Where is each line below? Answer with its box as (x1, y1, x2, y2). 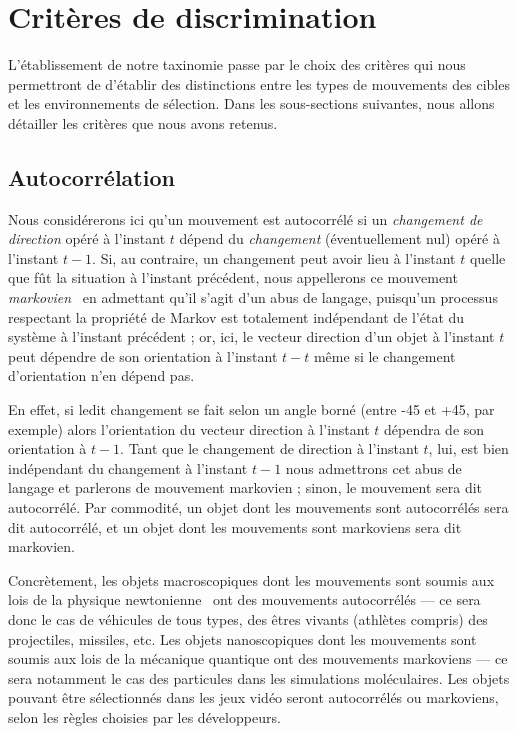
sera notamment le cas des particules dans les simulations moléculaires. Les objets (8, 667, 510, 688)
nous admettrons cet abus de (285, 457, 462, 478)
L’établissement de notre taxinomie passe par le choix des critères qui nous (8, 54, 466, 75)
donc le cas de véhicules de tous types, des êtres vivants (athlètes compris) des (8, 608, 488, 629)
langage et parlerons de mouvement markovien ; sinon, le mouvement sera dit (8, 477, 483, 498)
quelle (469, 247, 506, 268)
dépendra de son (384, 418, 485, 439)
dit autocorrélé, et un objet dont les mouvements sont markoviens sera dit (8, 516, 462, 537)
